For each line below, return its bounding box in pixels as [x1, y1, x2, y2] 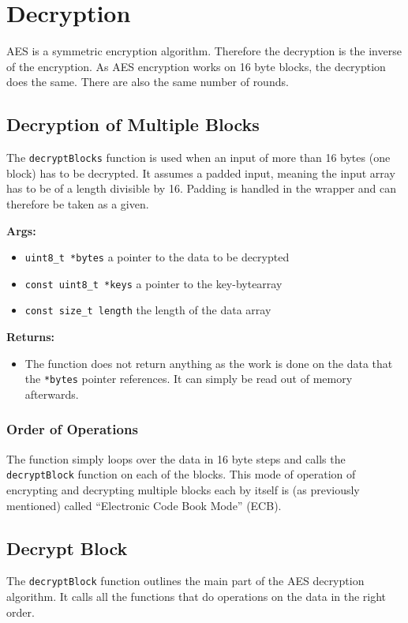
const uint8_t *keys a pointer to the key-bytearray [24, 275, 283, 291]
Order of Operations [6, 419, 138, 439]
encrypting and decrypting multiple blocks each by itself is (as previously [6, 482, 360, 498]
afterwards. [24, 385, 79, 402]
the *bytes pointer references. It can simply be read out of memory [24, 370, 353, 387]
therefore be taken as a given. [6, 195, 149, 212]
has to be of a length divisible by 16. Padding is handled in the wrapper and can [6, 180, 397, 197]
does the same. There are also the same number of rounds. [6, 73, 289, 90]
